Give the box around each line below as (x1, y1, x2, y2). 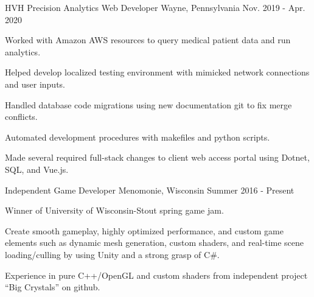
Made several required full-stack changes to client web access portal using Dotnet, (5, 151, 310, 164)
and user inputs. (5, 77, 65, 90)
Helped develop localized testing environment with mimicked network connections (5, 66, 310, 79)
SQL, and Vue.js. (5, 162, 69, 175)
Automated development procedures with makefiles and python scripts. (5, 130, 270, 143)
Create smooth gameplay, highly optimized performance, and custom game (5, 224, 284, 237)
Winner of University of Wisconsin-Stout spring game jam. (5, 204, 224, 217)
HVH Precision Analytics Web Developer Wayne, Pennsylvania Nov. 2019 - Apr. (5, 1, 305, 13)
